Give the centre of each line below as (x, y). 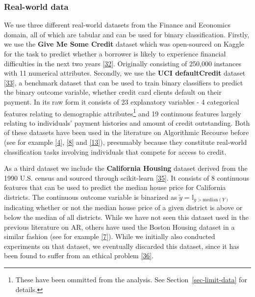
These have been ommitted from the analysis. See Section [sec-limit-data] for (131, 280)
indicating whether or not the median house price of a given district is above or (123, 207)
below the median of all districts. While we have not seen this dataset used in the (127, 217)
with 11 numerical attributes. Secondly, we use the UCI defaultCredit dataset (125, 73)
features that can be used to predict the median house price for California (115, 187)
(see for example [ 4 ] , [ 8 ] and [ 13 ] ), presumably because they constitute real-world (126, 142)
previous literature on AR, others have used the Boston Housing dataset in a (119, 227)
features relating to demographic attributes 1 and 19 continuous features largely (123, 112)
